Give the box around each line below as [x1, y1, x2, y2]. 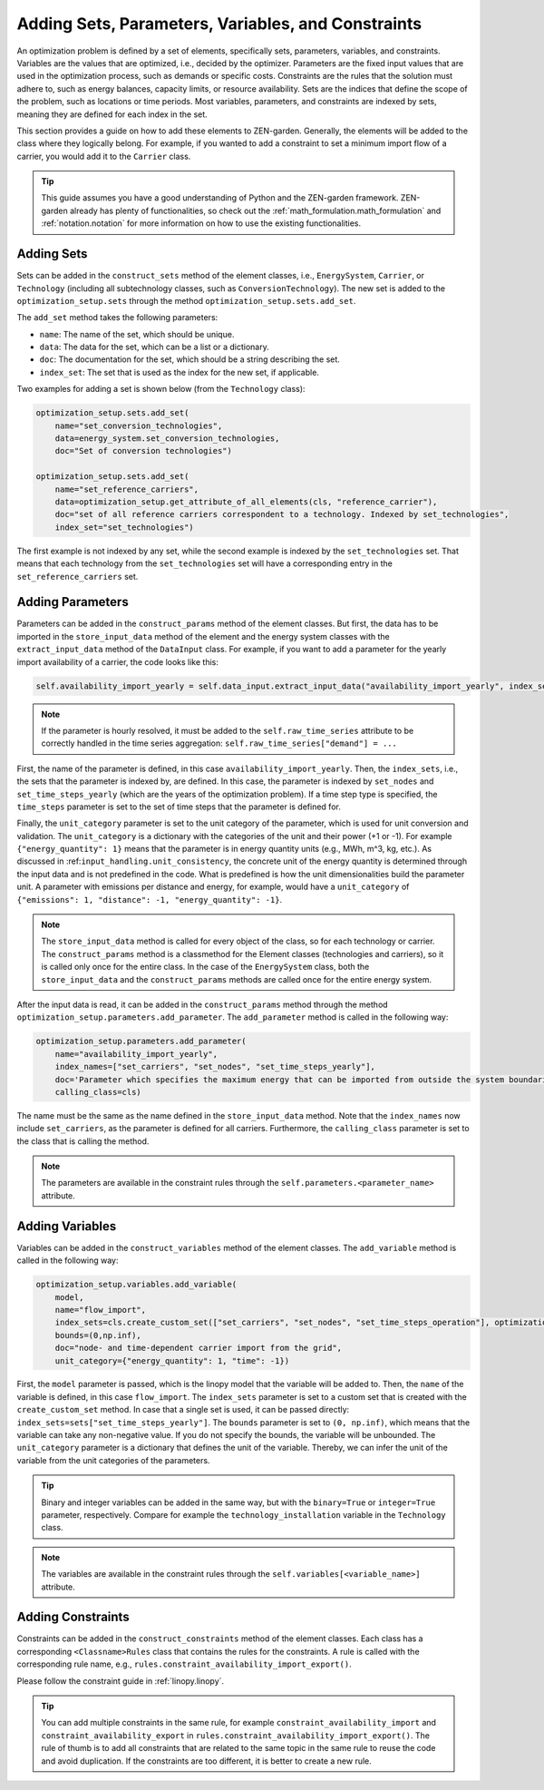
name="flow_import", [54, 1305, 147, 1315]
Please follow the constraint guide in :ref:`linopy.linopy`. [16, 1675, 225, 1687]
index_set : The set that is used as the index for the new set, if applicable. [39, 367, 319, 377]
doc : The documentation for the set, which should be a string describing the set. [39, 354, 340, 365]
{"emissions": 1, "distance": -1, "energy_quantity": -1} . [16, 894, 283, 905]
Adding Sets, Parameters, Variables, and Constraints [16, 14, 423, 34]
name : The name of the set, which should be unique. [39, 328, 235, 339]
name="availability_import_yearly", [54, 1049, 218, 1059]
